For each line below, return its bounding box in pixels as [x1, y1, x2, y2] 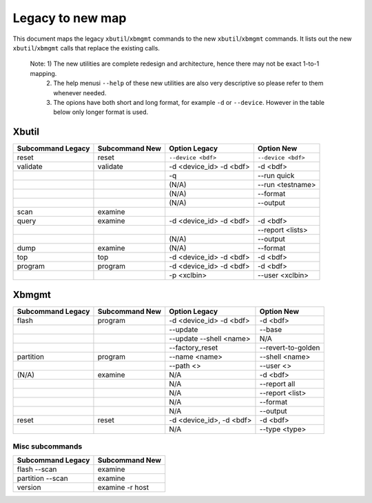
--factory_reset [169, 342, 218, 352]
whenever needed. [53, 88, 107, 97]
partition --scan [17, 473, 68, 483]
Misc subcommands [12, 442, 83, 451]
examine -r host [97, 483, 149, 493]
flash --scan [17, 464, 57, 474]
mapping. [30, 69, 57, 77]
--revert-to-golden [259, 342, 320, 352]
